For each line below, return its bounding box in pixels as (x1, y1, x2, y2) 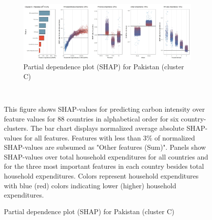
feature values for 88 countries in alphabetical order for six (4, 113, 179, 123)
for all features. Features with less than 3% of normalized (24, 132, 195, 142)
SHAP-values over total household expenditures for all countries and (4, 151, 209, 161)
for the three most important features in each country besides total (4, 161, 204, 171)
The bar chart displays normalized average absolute (30, 123, 185, 133)
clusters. (4, 123, 28, 133)
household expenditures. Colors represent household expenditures (4, 171, 199, 181)
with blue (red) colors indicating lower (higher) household (4, 180, 176, 190)
